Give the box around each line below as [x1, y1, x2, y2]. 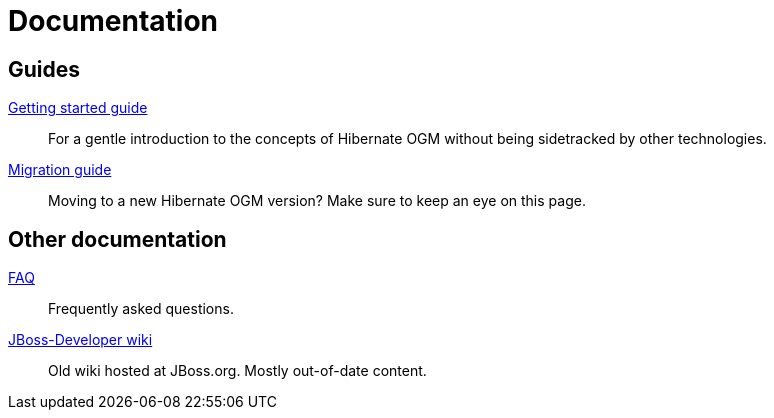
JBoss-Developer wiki [8, 331, 153, 349]
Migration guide [8, 161, 112, 179]
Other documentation [8, 226, 227, 252]
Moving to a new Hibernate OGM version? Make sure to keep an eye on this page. [48, 192, 586, 210]
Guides [8, 56, 81, 82]
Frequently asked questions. [48, 300, 234, 318]
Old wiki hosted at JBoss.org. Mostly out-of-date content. [48, 362, 427, 380]
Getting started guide [8, 99, 148, 117]
